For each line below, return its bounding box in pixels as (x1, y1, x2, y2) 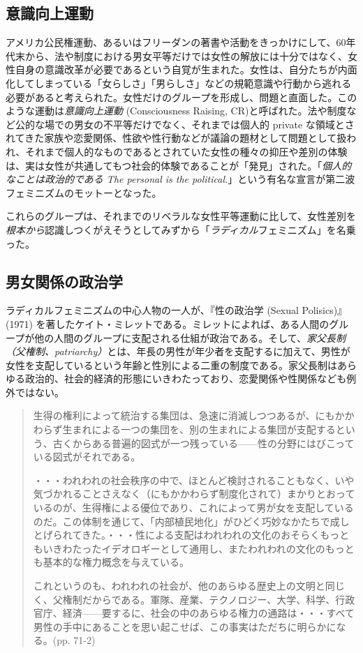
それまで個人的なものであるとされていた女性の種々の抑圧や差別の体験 (25, 144, 348, 158)
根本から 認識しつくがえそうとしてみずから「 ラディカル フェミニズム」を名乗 (6, 222, 356, 237)
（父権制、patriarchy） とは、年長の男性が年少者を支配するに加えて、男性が (6, 344, 350, 359)
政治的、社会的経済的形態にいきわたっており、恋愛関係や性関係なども (24, 371, 347, 386)
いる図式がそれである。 (33, 449, 141, 464)
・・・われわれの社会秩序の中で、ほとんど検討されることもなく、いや (33, 472, 355, 487)
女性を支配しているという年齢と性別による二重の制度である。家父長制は (6, 357, 338, 372)
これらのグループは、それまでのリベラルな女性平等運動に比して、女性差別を (6, 209, 357, 223)
